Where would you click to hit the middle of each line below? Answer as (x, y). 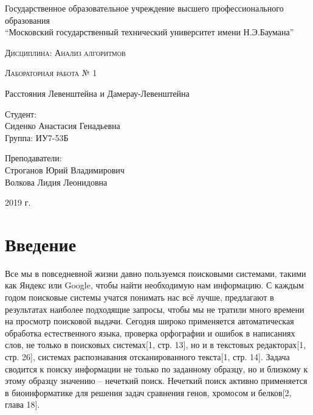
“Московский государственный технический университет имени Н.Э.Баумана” (150, 32)
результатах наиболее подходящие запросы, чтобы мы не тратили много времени (155, 309)
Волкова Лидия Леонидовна (56, 182)
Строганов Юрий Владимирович (65, 169)
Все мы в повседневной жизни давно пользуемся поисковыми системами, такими (156, 273)
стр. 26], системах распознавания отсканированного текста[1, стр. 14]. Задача (147, 357)
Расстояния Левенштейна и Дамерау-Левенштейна (97, 93)
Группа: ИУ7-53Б (37, 137)
